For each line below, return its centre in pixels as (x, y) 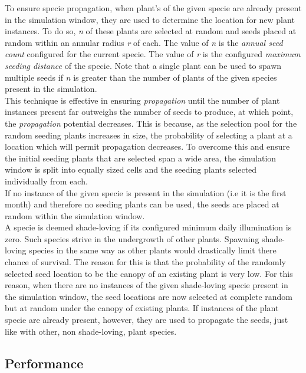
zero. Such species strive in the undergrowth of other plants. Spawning (132, 238)
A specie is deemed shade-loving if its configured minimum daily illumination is (148, 227)
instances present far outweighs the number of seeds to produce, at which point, (149, 112)
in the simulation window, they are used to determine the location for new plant (150, 19)
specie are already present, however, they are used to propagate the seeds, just (147, 320)
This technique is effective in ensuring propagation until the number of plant (142, 100)
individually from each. (46, 181)
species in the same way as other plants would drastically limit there (153, 250)
